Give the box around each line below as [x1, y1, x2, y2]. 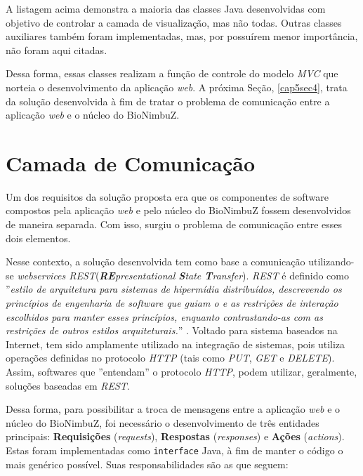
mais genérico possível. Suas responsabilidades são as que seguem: [6, 456, 289, 471]
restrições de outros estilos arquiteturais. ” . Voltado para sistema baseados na [6, 323, 338, 338]
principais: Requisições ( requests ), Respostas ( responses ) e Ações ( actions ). [6, 429, 345, 444]
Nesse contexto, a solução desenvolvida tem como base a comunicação [6, 254, 305, 269]
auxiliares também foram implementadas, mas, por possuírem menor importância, [6, 29, 358, 44]
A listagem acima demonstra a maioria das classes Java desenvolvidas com [6, 1, 326, 15]
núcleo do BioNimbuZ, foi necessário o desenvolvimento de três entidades [6, 415, 319, 430]
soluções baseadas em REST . [6, 378, 130, 392]
